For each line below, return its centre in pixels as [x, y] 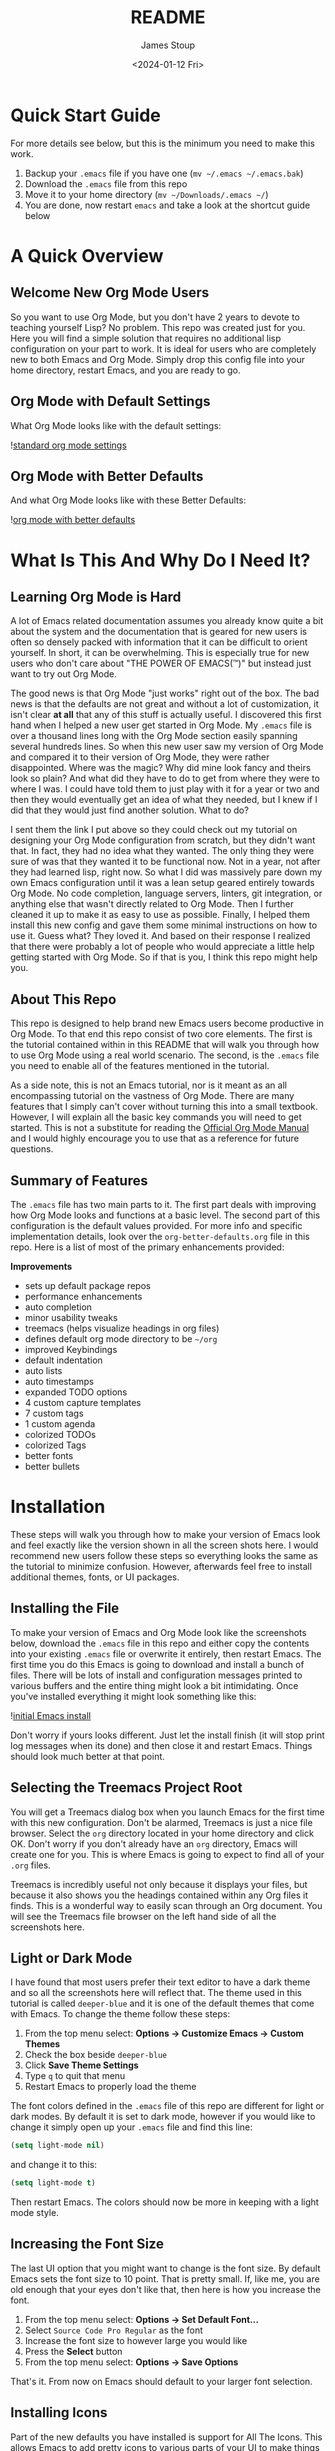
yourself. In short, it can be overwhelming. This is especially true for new [160, 653]
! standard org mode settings [68, 445]
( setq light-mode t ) [53, 2183]
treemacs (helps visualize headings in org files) [122, 1328]
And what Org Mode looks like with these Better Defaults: [128, 500]
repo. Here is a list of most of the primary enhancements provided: [147, 1247]
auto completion [58, 1307]
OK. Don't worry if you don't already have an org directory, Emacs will [154, 1843]
